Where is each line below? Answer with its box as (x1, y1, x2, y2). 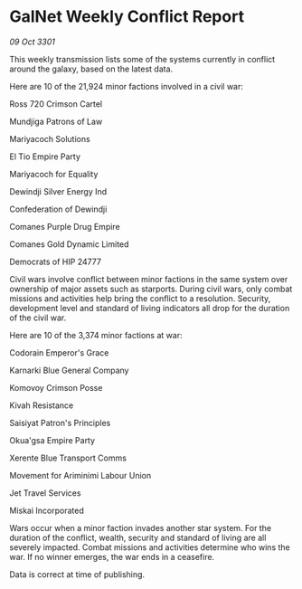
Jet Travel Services (9, 487, 81, 499)
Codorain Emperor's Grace (9, 347, 109, 358)
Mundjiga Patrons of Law (9, 116, 103, 127)
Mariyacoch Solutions (9, 133, 90, 144)
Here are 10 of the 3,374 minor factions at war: (9, 329, 183, 340)
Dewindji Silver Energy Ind (9, 185, 108, 196)
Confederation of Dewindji (9, 204, 108, 214)
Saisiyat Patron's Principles (9, 417, 111, 428)
